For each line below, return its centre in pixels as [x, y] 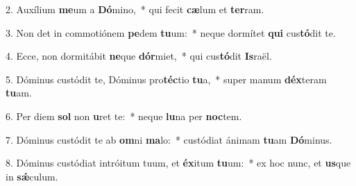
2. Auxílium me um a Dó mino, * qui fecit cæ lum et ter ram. [135, 9]
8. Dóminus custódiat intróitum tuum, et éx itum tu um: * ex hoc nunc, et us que [178, 163]
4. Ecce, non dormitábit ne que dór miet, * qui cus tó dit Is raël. [139, 56]
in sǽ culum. [32, 176]
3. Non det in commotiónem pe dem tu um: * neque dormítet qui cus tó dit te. [171, 32]
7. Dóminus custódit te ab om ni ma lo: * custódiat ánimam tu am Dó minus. [169, 139]
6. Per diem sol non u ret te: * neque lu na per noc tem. [124, 116]
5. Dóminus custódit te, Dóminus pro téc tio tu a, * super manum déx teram [166, 79]
